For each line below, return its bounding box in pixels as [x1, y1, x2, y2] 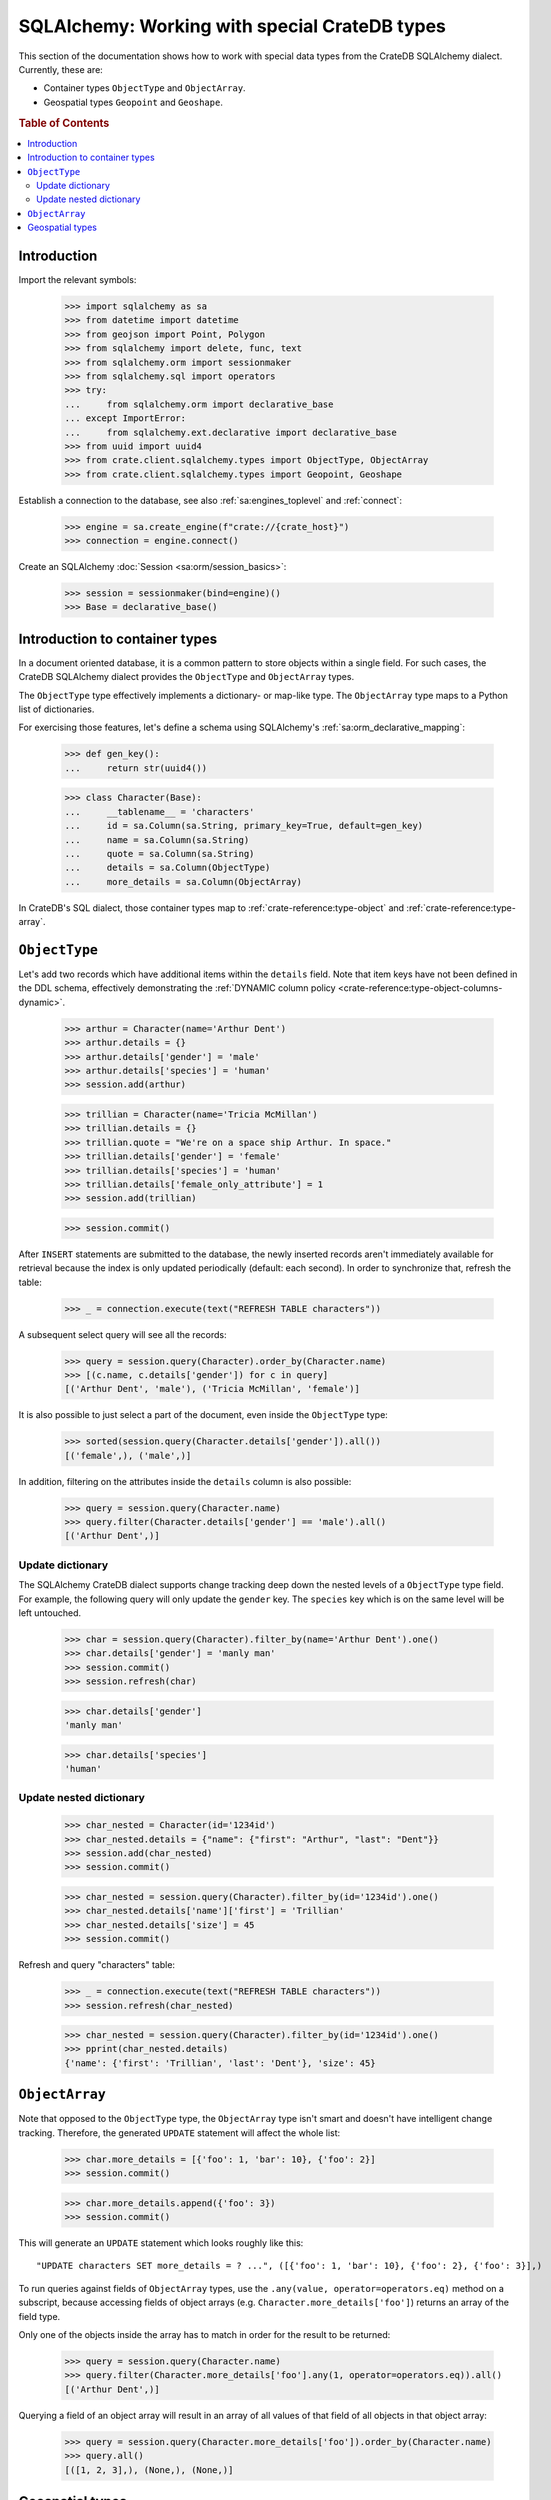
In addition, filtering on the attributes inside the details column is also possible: [18, 1475, 352, 1487]
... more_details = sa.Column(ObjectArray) [64, 876, 302, 887]
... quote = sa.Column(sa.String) [64, 848, 255, 859]
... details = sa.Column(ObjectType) [64, 862, 271, 874]
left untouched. [18, 1607, 82, 1619]
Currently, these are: [18, 63, 104, 75]
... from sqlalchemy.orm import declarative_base [64, 398, 334, 410]
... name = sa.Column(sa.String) [64, 834, 250, 845]
